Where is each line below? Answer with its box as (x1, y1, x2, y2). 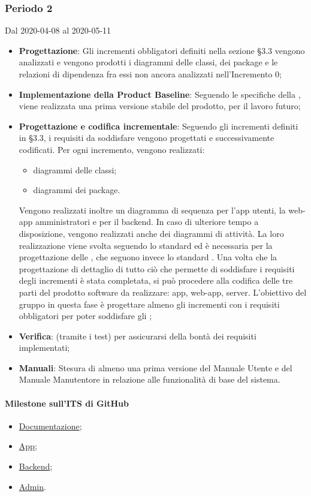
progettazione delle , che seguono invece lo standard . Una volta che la (19, 251, 277, 263)
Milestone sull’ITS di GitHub (5, 396, 129, 409)
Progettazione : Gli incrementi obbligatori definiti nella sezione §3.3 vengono (19, 44, 305, 56)
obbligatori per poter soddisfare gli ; (19, 309, 152, 322)
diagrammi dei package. (33, 184, 120, 196)
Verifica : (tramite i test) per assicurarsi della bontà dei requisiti (19, 329, 256, 342)
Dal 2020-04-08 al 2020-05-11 (5, 24, 111, 37)
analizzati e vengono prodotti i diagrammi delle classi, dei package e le (19, 56, 278, 68)
